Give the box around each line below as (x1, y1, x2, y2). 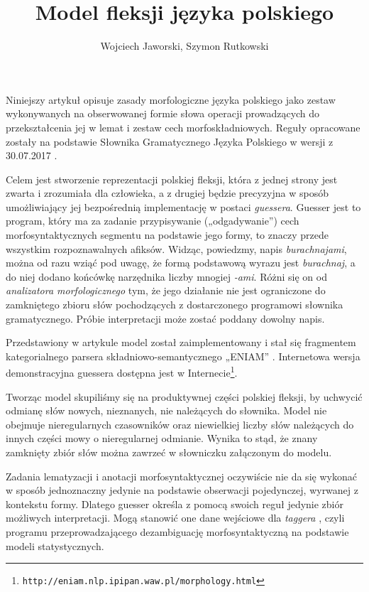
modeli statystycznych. (6, 538, 104, 553)
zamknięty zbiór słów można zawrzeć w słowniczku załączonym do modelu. (6, 445, 332, 460)
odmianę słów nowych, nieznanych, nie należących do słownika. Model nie (6, 403, 327, 418)
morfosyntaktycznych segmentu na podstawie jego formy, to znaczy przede (6, 227, 329, 242)
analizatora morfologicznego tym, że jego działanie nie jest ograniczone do (6, 283, 326, 298)
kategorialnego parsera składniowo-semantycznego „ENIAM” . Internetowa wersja (6, 348, 360, 363)
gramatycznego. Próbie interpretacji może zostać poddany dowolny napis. (6, 311, 325, 325)
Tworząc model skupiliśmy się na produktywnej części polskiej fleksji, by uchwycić (6, 389, 363, 404)
